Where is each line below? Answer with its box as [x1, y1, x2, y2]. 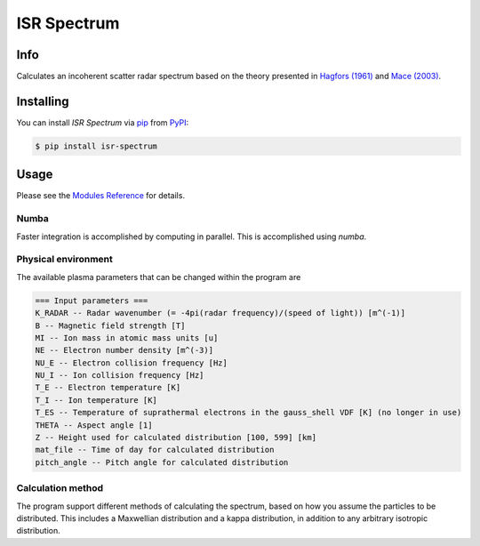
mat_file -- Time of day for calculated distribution [35, 445, 275, 455]
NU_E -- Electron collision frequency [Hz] [35, 357, 228, 368]
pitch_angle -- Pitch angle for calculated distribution [35, 457, 289, 467]
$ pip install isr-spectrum [35, 141, 157, 151]
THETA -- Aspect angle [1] [35, 420, 153, 430]
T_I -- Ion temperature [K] [35, 395, 157, 405]
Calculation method [16, 482, 104, 494]
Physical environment [16, 253, 113, 266]
